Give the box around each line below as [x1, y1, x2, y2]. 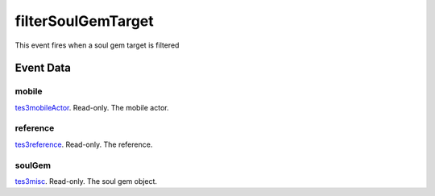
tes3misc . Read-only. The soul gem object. [14, 176, 157, 186]
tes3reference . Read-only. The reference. [14, 140, 153, 149]
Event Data [14, 61, 72, 75]
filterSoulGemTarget [14, 12, 155, 30]
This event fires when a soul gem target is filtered [14, 40, 180, 50]
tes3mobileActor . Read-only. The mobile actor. [14, 102, 169, 112]
